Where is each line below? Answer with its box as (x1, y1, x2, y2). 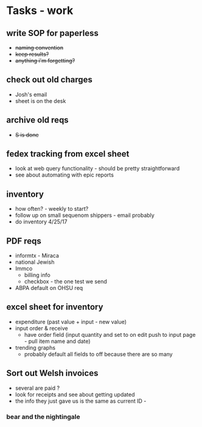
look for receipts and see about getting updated (15, 390, 135, 398)
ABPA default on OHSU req (15, 284, 83, 292)
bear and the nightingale (6, 412, 80, 421)
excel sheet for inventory (6, 302, 103, 312)
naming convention (15, 44, 64, 51)
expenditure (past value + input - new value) (15, 318, 127, 325)
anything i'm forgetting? (15, 57, 75, 64)
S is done (15, 131, 39, 138)
